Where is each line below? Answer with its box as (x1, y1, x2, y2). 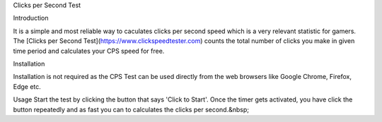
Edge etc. (13, 82, 42, 91)
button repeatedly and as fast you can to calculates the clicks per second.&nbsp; (13, 105, 250, 114)
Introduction (13, 14, 49, 23)
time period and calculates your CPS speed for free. (13, 47, 165, 55)
